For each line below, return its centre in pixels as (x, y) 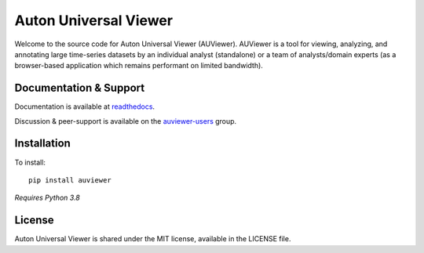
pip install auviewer (70, 180)
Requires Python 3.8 (47, 198)
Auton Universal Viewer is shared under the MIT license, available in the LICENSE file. (153, 239)
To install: (30, 162)
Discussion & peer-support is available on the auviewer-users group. (126, 121)
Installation (42, 144)
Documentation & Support (80, 88)
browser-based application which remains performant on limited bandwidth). (139, 66)
